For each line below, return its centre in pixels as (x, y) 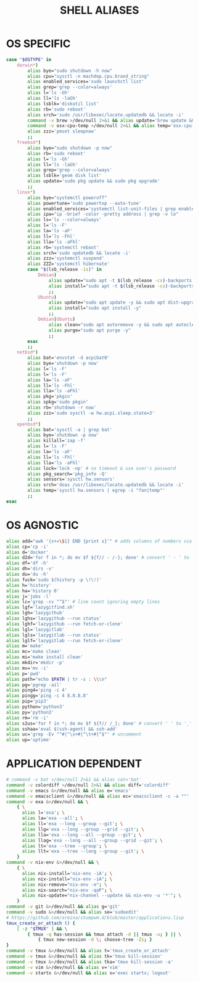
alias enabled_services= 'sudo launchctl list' (86, 82)
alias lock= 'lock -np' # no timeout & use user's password (102, 468)
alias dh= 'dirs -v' (30, 569)
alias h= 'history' (29, 585)
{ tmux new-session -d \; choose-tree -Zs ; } (95, 940)
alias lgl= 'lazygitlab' (36, 629)
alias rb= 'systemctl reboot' (63, 247)
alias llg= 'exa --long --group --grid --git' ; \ (83, 829)
